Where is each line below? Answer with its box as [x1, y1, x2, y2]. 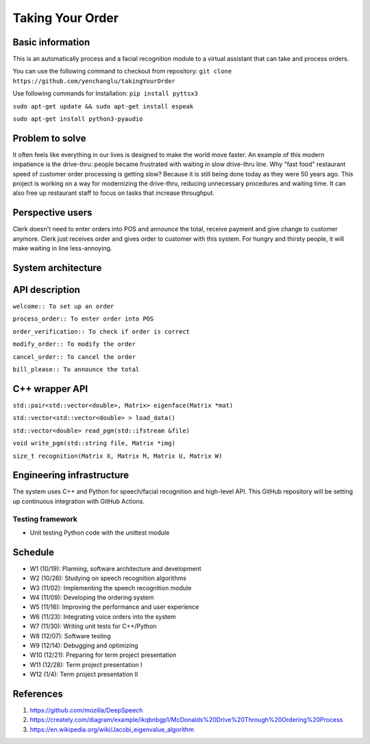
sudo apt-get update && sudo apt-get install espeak [12, 102, 194, 110]
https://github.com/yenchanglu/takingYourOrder [12, 77, 176, 85]
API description [12, 284, 80, 295]
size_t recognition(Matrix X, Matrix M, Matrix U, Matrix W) [12, 452, 223, 460]
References [12, 688, 63, 699]
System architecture [12, 261, 102, 274]
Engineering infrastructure [12, 469, 129, 481]
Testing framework [12, 514, 78, 524]
